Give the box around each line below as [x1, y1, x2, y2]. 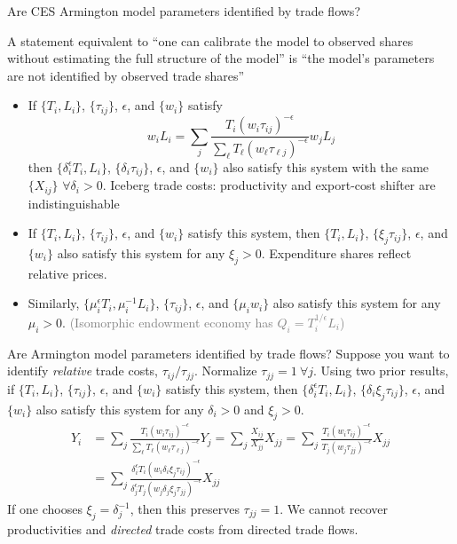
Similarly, [28, 294, 80, 312]
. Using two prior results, [312, 361, 449, 380]
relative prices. [28, 264, 107, 282]
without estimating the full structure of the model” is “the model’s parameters [7, 49, 435, 67]
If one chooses [7, 500, 83, 517]
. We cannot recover [280, 500, 389, 517]
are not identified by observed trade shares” [7, 66, 245, 84]
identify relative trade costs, [7, 361, 159, 380]
